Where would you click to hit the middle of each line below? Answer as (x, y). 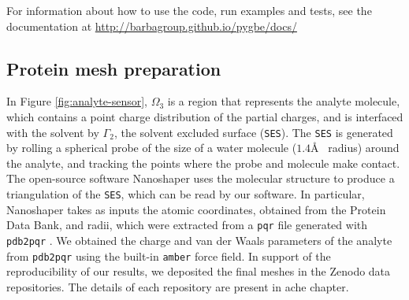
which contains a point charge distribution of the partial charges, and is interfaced (205, 116)
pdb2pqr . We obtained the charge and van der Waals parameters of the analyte (199, 240)
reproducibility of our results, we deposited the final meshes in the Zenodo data (199, 271)
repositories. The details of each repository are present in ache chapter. (178, 286)
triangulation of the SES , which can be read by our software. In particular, (186, 194)
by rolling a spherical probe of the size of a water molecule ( (152, 148)
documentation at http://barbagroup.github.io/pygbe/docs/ (152, 26)
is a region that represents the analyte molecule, (284, 101)
